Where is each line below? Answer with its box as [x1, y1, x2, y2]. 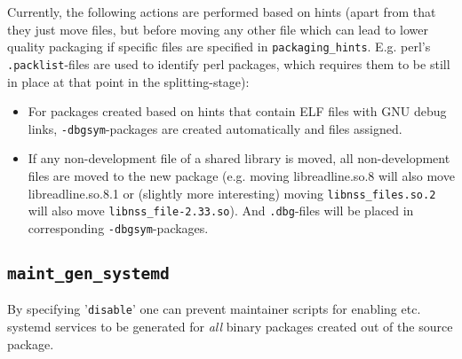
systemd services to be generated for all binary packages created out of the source [7, 316, 453, 335]
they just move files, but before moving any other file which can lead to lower [7, 20, 428, 38]
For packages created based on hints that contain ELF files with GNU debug [28, 102, 447, 121]
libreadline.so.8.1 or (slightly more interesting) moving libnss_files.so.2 [28, 183, 436, 202]
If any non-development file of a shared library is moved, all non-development [28, 149, 450, 168]
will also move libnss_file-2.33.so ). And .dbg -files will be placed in [28, 201, 414, 220]
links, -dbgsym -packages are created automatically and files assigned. [28, 119, 402, 137]
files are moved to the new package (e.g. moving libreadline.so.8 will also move [28, 166, 455, 184]
